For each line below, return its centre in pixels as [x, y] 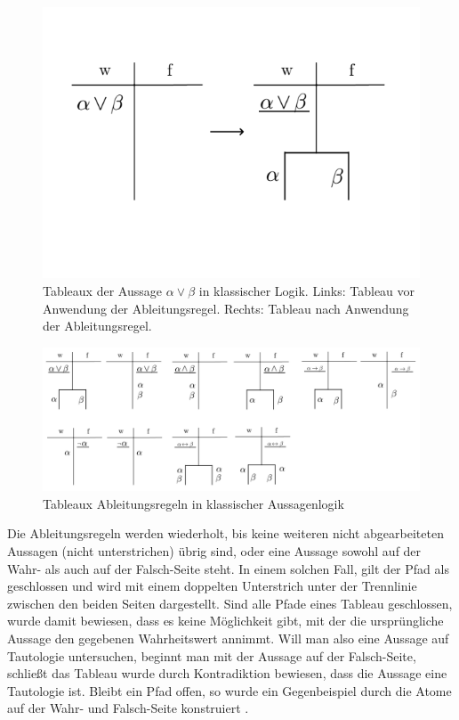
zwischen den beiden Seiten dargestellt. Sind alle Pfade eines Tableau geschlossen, [230, 603]
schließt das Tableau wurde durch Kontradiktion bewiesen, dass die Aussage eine [227, 673]
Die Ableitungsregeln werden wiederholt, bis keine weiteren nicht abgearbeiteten [225, 533]
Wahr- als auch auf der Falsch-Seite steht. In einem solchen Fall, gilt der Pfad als [228, 568]
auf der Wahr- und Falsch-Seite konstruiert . [128, 708]
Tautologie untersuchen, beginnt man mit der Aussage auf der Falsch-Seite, [212, 655]
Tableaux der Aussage [102, 290]
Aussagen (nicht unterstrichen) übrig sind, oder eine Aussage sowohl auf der [214, 550]
